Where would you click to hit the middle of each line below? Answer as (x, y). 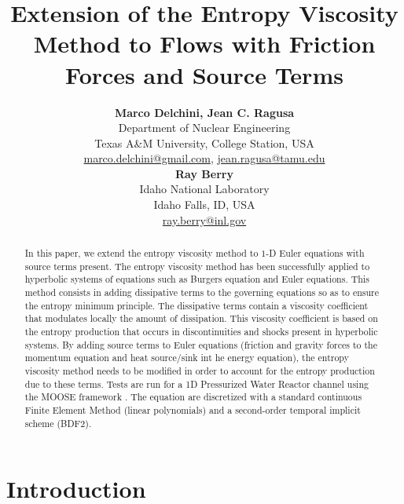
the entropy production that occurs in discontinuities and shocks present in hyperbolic (201, 331)
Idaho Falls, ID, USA (204, 205)
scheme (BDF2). (58, 423)
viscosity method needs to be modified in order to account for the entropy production (200, 370)
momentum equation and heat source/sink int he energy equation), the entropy (187, 358)
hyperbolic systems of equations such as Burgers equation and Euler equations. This (197, 279)
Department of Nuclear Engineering (204, 128)
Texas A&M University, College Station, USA (204, 142)
